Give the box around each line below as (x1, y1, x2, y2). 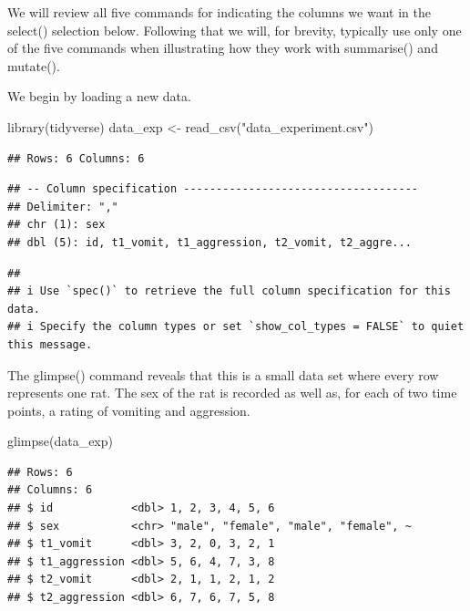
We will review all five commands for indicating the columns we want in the (7, 3, 431, 21)
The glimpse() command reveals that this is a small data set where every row (7, 365, 439, 384)
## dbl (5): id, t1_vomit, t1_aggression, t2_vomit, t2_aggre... (7, 235, 412, 249)
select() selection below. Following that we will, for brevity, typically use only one (7, 20, 462, 39)
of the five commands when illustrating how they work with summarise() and (7, 38, 438, 57)
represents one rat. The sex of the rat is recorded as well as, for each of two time (7, 383, 457, 402)
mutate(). (7, 56, 60, 75)
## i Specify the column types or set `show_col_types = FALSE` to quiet (7, 320, 465, 334)
